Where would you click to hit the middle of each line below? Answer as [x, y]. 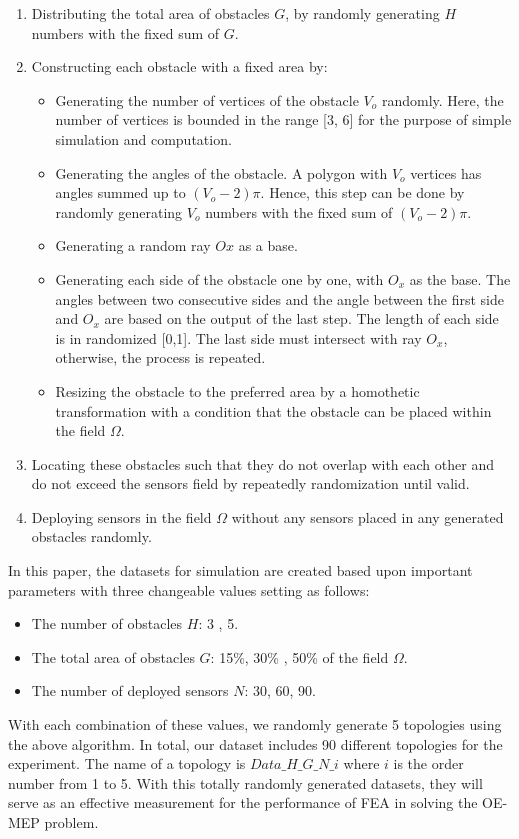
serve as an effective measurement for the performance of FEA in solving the [243, 802]
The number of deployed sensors [130, 690]
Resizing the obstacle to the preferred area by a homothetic [237, 390]
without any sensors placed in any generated [367, 516]
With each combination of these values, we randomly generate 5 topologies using [255, 724]
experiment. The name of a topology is [127, 763]
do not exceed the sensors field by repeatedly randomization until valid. [250, 483]
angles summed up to [120, 192]
